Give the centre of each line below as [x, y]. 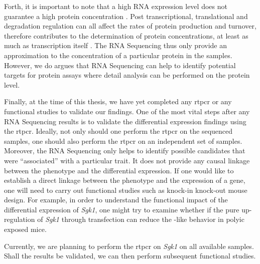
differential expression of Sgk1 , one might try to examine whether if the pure [122, 209]
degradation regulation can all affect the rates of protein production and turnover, [130, 26]
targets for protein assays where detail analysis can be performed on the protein [127, 75]
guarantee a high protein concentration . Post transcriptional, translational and [126, 16]
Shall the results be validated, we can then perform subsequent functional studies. [130, 256]
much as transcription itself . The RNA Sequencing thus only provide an [115, 45]
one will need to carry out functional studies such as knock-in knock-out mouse [126, 190]
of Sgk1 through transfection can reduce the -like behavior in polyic [141, 219]
